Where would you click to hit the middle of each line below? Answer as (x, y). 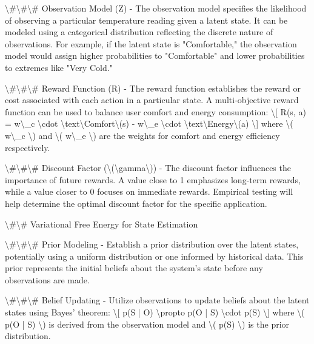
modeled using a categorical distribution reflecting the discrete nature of (139, 32)
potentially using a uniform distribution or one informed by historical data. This (154, 256)
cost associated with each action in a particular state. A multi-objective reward (152, 100)
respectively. (28, 147)
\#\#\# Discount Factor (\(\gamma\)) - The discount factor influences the (148, 168)
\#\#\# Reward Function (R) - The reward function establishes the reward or (153, 88)
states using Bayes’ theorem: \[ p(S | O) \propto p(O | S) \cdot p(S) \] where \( (155, 312)
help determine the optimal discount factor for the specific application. (136, 203)
